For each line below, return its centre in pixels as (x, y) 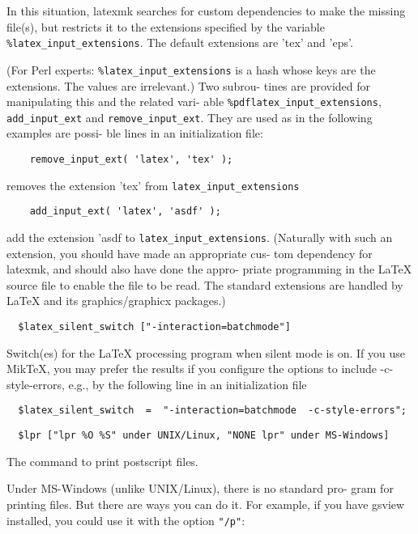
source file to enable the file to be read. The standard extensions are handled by (205, 284)
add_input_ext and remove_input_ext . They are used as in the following (190, 117)
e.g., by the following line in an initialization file (188, 384)
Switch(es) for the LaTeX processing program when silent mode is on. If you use (206, 352)
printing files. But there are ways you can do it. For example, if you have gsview (206, 504)
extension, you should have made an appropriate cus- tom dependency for (190, 253)
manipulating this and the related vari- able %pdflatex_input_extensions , (194, 102)
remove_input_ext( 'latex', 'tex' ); (131, 159)
